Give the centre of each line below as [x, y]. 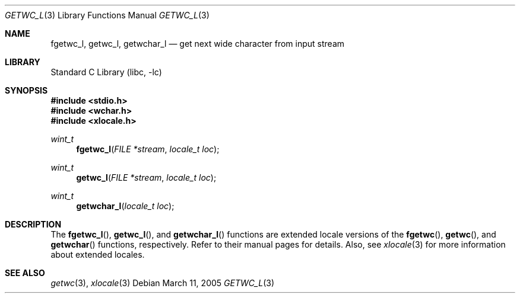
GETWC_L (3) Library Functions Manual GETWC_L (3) [107, 15]
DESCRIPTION [33, 224]
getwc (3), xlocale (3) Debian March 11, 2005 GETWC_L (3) [163, 283]
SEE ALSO [25, 273]
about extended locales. [98, 254]
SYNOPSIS [26, 90]
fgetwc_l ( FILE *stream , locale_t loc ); [148, 149]
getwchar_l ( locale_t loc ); [125, 206]
